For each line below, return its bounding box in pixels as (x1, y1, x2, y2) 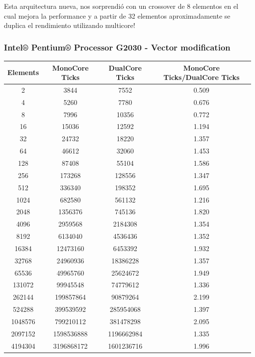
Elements (7, 67, 39, 77)
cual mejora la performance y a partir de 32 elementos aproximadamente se (4, 10, 230, 21)
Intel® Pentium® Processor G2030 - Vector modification (4, 41, 230, 53)
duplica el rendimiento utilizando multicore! (4, 20, 135, 30)
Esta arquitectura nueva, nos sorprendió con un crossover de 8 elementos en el (4, 1, 239, 11)
